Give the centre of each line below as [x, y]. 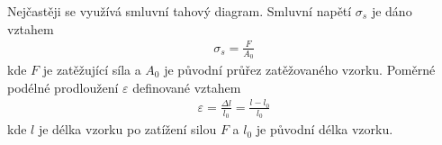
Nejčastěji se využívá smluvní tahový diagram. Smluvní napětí [180, 11]
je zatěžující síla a [92, 69]
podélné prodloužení [63, 87]
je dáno [392, 11]
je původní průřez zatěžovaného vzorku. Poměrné [300, 69]
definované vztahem [187, 87]
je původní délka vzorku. [325, 129]
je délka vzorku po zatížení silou [127, 129]
